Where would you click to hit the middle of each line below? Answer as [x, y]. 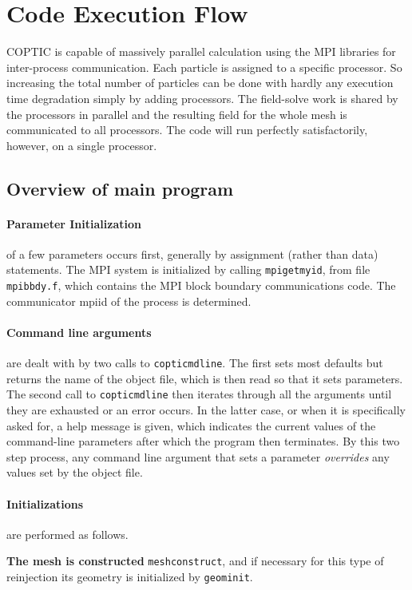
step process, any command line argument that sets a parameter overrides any [198, 456]
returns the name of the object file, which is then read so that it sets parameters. [205, 378]
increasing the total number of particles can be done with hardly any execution [200, 83]
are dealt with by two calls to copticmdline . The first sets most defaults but [195, 363]
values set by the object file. [75, 472]
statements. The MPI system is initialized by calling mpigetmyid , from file [188, 269]
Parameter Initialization [74, 223]
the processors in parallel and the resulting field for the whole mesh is [177, 114]
